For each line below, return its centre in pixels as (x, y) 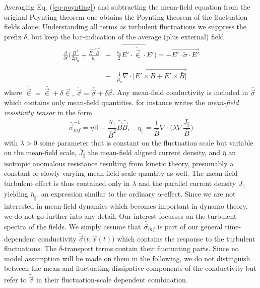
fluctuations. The (30, 248)
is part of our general (190, 226)
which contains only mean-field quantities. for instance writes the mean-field (121, 102)
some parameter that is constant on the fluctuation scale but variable (146, 142)
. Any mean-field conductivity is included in (180, 92)
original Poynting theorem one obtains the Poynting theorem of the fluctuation (126, 16)
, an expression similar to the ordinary (96, 194)
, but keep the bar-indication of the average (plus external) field (125, 36)
